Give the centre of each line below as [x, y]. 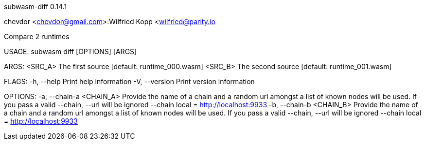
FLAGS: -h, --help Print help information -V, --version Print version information [129, 81]
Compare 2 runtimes [37, 36]
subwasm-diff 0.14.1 [35, 7]
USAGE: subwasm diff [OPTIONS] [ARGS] [71, 51]
